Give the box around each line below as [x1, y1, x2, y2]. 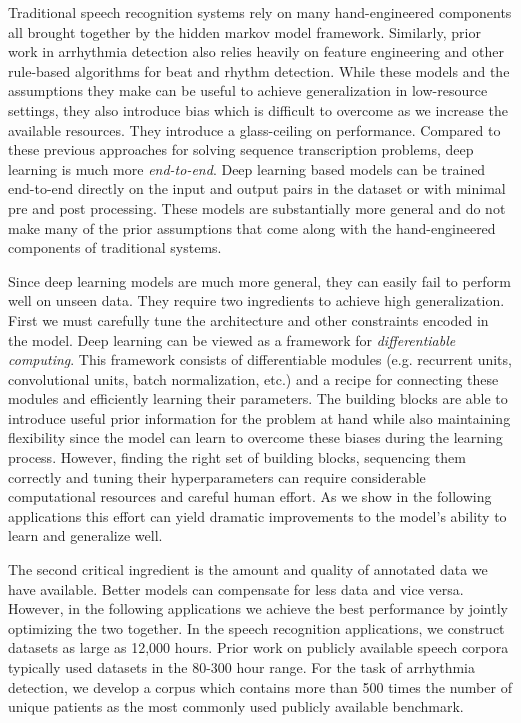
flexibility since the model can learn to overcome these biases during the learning [8, 427, 503, 448]
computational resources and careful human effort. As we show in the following [8, 486, 492, 507]
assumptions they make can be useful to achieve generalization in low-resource [8, 80, 488, 101]
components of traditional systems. [8, 237, 222, 258]
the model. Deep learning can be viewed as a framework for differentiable [8, 329, 456, 350]
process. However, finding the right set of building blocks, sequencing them [8, 447, 466, 468]
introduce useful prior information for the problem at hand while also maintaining [8, 407, 511, 428]
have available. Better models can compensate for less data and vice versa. [8, 578, 464, 599]
